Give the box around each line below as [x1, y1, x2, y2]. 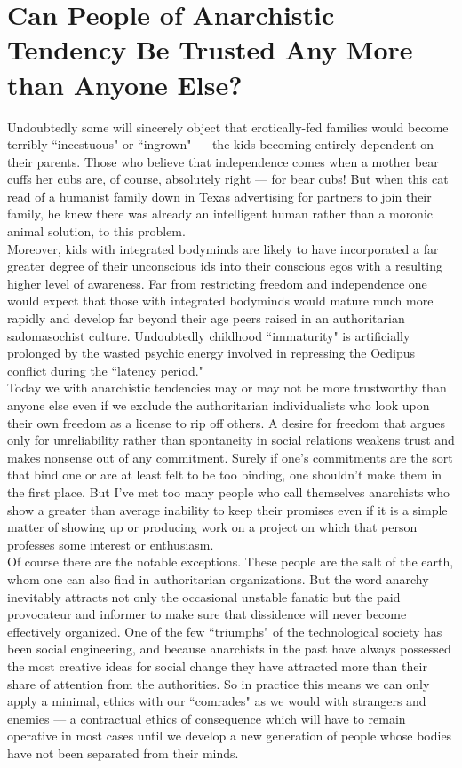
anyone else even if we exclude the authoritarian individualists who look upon [7, 396, 430, 414]
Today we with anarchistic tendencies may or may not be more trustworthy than [7, 378, 447, 397]
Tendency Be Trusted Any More [7, 31, 413, 67]
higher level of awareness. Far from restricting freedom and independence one [7, 273, 427, 292]
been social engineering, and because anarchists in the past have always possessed [7, 639, 451, 658]
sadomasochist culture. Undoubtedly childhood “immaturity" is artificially [7, 326, 410, 344]
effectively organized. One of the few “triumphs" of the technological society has [7, 622, 442, 640]
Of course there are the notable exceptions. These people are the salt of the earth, [7, 552, 454, 571]
